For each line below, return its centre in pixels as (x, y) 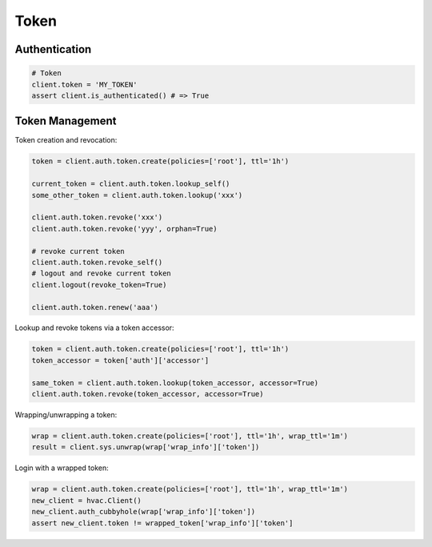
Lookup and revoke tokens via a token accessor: (95, 328)
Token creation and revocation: (66, 140)
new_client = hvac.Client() (86, 500)
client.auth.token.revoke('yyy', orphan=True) (124, 229)
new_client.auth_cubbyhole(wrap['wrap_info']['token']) (144, 512)
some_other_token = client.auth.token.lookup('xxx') (137, 195)
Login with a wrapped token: (62, 468)
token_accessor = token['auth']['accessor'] (120, 360)
